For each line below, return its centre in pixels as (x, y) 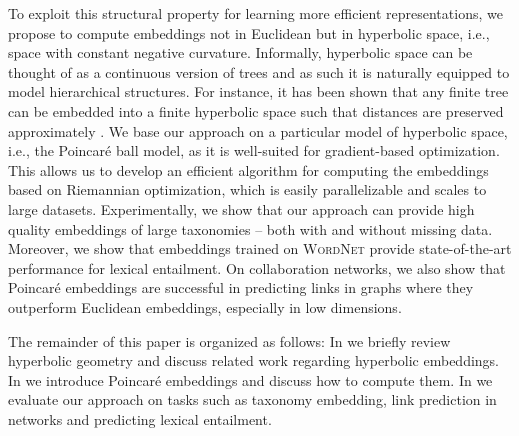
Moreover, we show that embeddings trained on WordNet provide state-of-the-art (260, 248)
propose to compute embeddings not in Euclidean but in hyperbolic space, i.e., (249, 32)
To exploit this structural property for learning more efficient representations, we (255, 13)
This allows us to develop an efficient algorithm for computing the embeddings (248, 169)
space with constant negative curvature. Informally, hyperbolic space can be (240, 52)
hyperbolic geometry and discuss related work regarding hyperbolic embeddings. (254, 360)
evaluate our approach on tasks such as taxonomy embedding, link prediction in (252, 399)
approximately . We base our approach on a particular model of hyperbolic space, (258, 130)
